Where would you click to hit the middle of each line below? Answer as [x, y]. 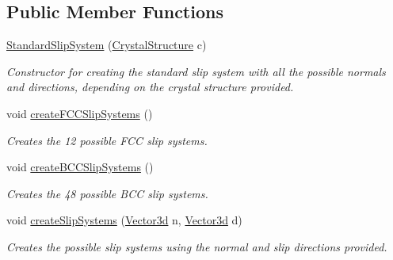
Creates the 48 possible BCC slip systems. [107, 193]
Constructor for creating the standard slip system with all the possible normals [196, 71]
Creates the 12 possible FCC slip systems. [107, 140]
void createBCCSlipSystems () [80, 167]
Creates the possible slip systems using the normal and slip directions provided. [197, 246]
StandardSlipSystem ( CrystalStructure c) [107, 45]
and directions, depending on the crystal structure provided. [150, 87]
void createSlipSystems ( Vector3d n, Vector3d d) [124, 220]
